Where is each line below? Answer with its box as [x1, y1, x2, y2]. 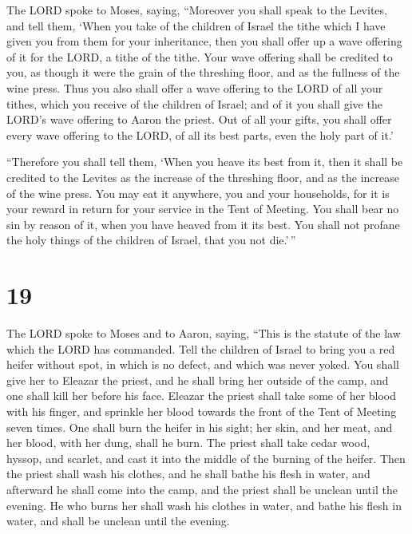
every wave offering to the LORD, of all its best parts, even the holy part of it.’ [6, 126, 394, 143]
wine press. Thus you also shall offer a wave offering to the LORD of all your [6, 79, 383, 96]
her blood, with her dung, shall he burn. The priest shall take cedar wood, [6, 434, 370, 451]
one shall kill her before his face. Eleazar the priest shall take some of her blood [6, 387, 397, 404]
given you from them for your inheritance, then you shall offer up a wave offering [6, 33, 402, 49]
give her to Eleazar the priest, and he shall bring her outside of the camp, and [6, 371, 389, 388]
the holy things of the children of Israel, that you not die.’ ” [6, 231, 296, 248]
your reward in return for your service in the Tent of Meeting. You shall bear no [6, 200, 399, 217]
